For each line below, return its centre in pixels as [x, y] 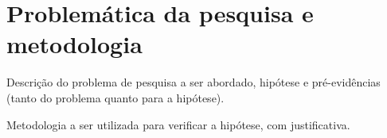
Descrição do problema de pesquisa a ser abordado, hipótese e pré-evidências [193, 82]
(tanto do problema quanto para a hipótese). [115, 97]
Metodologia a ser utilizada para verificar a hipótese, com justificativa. [178, 124]
